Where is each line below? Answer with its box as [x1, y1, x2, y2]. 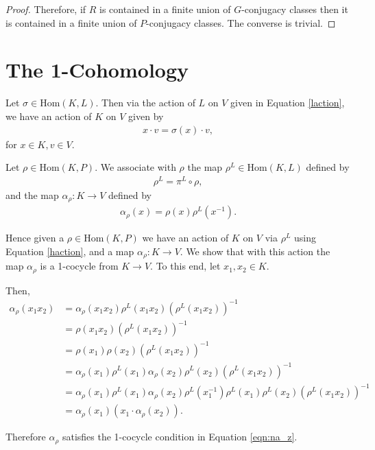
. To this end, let [150, 259, 221, 273]
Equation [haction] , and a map [5, 244, 134, 258]
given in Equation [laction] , [230, 95, 345, 110]
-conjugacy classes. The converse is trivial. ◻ [146, 15, 336, 29]
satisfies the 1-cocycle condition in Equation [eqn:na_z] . [62, 429, 298, 444]
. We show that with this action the [180, 244, 330, 258]
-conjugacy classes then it [241, 2, 348, 16]
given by [128, 108, 164, 123]
